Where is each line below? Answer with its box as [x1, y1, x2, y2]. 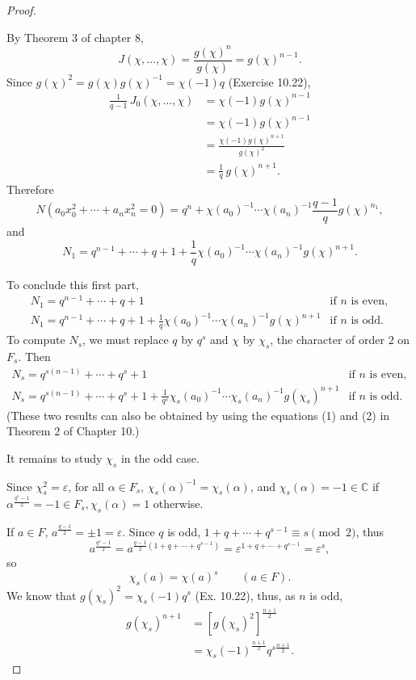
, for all [68, 477, 104, 494]
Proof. [6, 2, 36, 18]
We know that [6, 586, 77, 603]
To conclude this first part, [6, 275, 139, 292]
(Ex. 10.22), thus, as [195, 586, 296, 603]
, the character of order [270, 331, 384, 348]
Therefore [6, 181, 54, 198]
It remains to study [6, 449, 103, 466]
